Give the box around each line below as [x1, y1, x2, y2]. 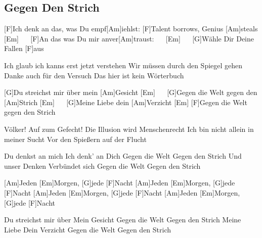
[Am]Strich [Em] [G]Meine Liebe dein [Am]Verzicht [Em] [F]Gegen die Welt [4, 97, 247, 107]
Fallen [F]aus [4, 43, 44, 54]
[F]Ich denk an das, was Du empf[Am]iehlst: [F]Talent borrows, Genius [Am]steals [4, 23, 258, 34]
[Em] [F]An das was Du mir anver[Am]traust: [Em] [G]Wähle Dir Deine [4, 33, 254, 43]
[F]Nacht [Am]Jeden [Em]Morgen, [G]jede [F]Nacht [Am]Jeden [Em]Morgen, [4, 187, 240, 198]
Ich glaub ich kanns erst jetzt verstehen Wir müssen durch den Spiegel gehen [4, 60, 243, 70]
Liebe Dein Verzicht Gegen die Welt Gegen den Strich [4, 224, 171, 234]
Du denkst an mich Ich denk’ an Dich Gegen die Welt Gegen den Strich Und [4, 151, 242, 161]
